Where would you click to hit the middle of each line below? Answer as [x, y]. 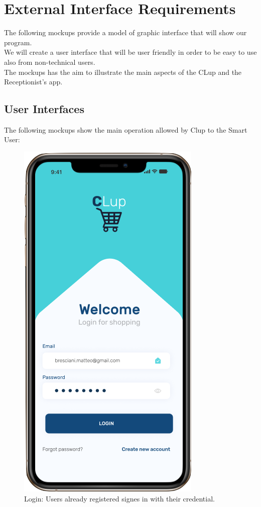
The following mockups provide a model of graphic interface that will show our [125, 32]
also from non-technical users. [50, 62]
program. [18, 42]
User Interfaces [44, 109]
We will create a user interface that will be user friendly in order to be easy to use [130, 52]
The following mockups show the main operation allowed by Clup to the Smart [126, 129]
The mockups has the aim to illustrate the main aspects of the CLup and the [123, 72]
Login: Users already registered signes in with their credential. [119, 498]
